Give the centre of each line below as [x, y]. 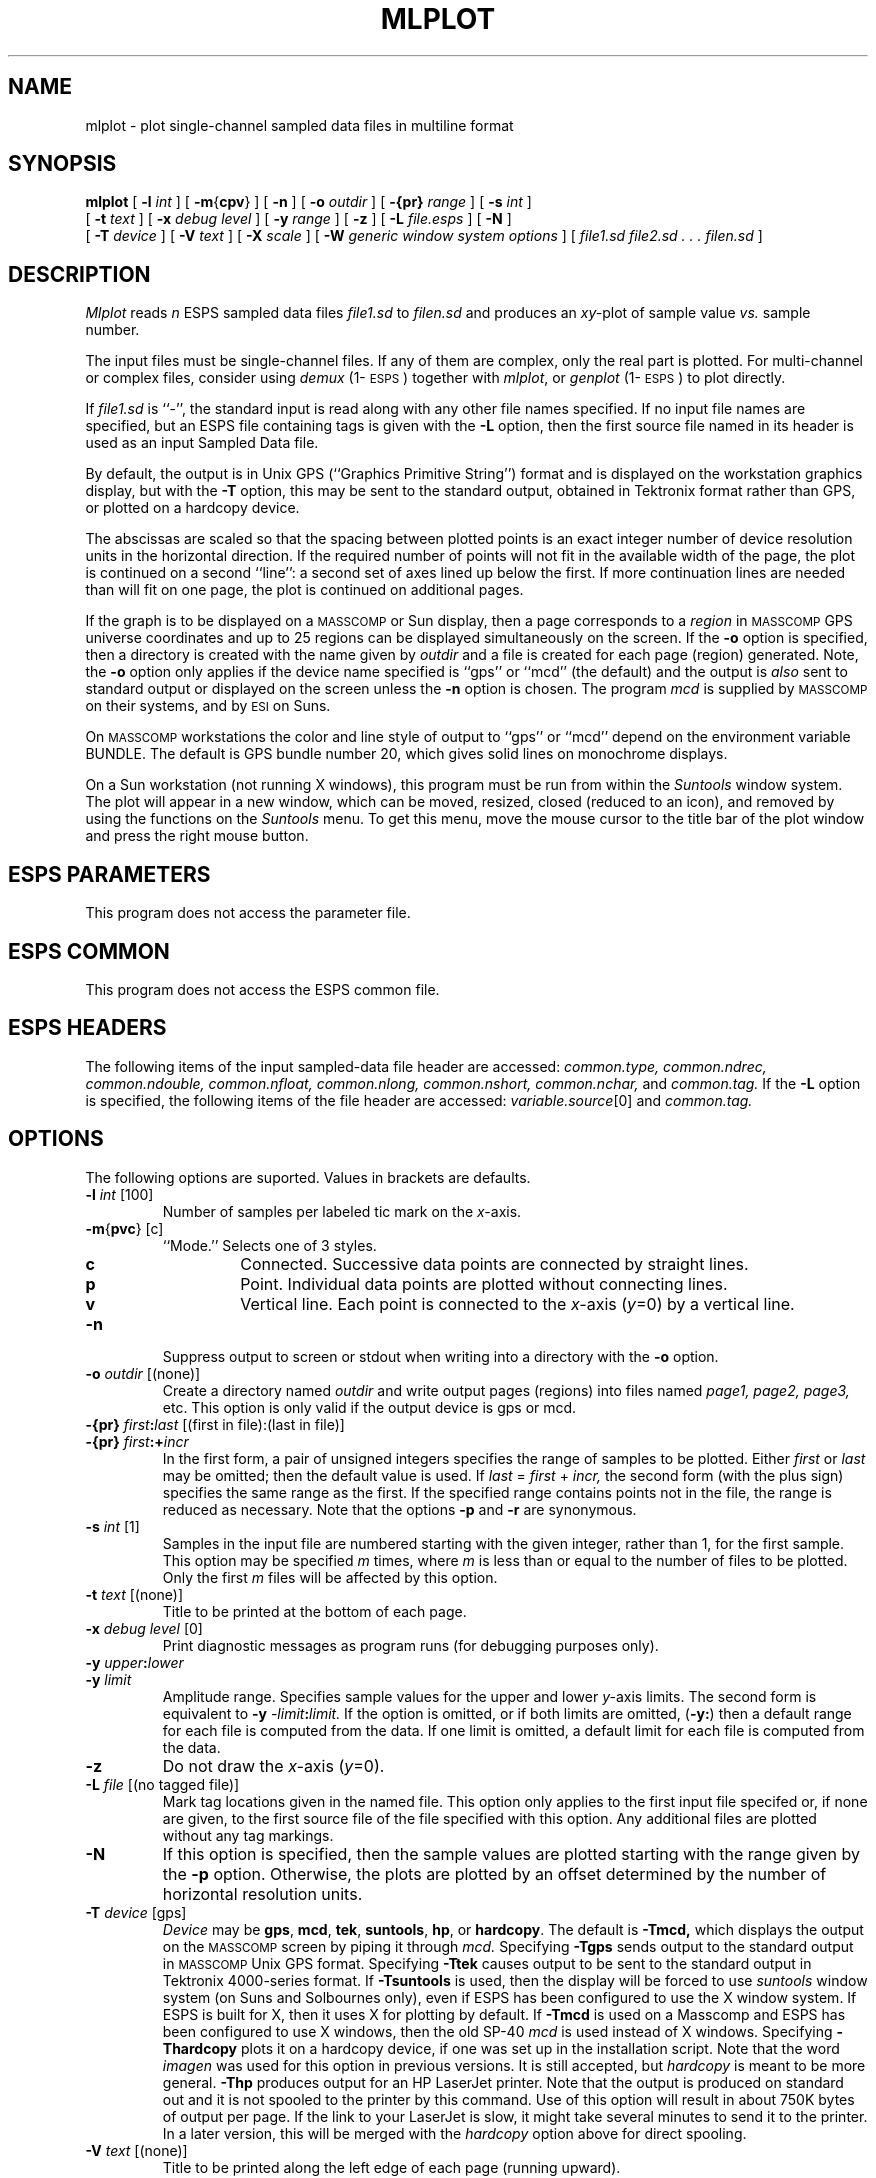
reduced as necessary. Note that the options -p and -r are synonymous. [399, 1509]
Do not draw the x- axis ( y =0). [273, 1765]
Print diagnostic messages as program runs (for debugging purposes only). [410, 1645]
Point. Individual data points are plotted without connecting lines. [484, 1283]
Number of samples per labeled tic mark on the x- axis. [342, 1211]
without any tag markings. [248, 1835]
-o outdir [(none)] [143, 1373]
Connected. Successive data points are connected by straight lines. [494, 1263]
